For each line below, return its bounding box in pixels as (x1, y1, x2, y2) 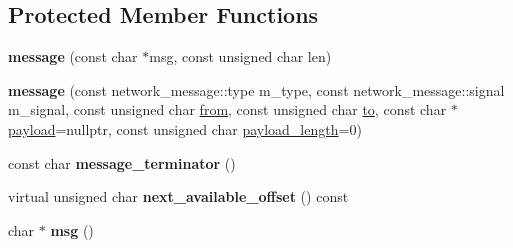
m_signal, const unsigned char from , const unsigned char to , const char (8, 99, 447, 120)
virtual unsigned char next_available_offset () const (8, 186, 349, 207)
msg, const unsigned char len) (149, 46, 332, 67)
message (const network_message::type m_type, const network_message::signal (8, 79, 505, 100)
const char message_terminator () (8, 152, 236, 173)
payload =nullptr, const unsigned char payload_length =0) (8, 118, 362, 139)
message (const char (8, 46, 138, 67)
